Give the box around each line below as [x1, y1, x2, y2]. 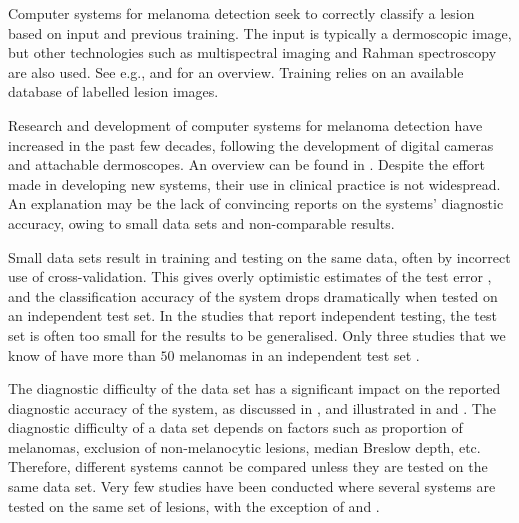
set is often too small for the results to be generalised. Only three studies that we [8, 324, 506, 345]
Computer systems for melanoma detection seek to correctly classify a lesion [8, 3, 475, 23]
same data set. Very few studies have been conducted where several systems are [8, 476, 496, 497]
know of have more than [8, 344, 156, 365]
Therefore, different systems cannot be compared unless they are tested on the [8, 456, 488, 477]
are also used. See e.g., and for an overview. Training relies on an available [8, 61, 464, 82]
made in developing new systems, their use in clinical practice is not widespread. [8, 173, 501, 194]
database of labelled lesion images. [8, 81, 219, 102]
